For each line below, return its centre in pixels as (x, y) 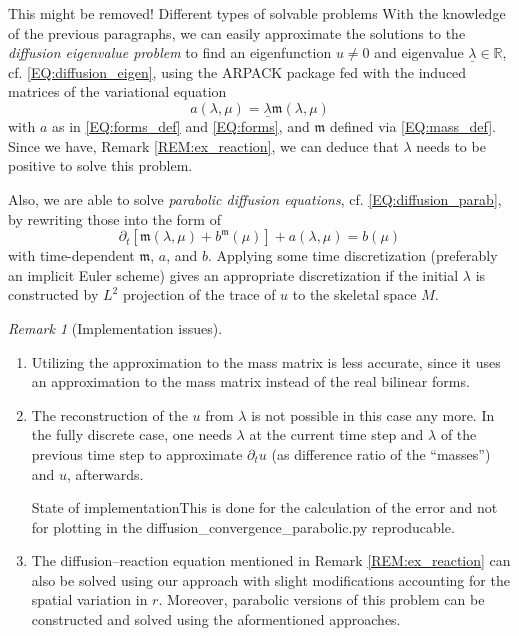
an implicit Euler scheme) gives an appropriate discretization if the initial (233, 274)
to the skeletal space (354, 294)
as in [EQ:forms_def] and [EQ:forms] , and (180, 126)
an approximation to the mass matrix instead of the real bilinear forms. (250, 381)
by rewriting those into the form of (114, 218)
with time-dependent (71, 255)
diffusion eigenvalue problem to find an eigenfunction (170, 52)
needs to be (451, 145)
